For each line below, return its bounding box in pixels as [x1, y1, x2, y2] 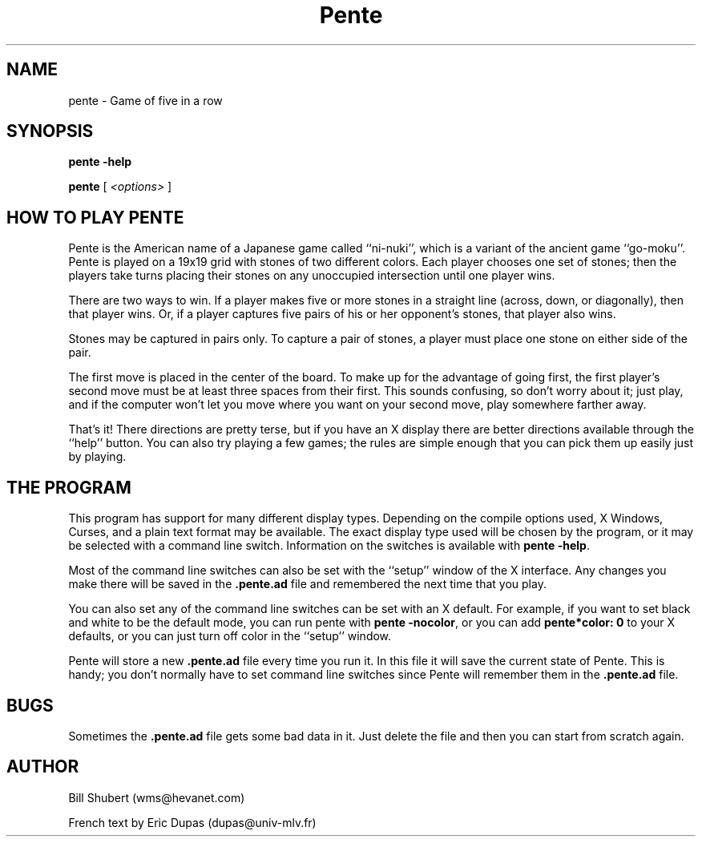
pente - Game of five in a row [68, 93, 223, 107]
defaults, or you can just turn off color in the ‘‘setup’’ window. [68, 629, 392, 643]
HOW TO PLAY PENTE [6, 207, 184, 228]
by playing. [68, 450, 127, 464]
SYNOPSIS [6, 121, 94, 142]
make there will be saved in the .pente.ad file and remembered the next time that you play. [68, 577, 547, 591]
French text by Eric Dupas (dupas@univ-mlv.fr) [68, 815, 317, 829]
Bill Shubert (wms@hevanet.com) [68, 790, 245, 805]
